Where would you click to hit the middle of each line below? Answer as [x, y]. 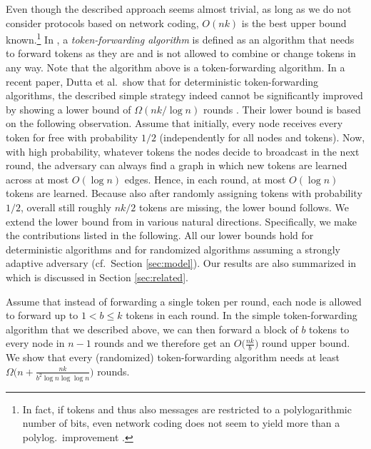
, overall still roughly [66, 207]
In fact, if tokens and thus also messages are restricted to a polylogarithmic [187, 409]
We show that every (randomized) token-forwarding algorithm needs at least [173, 357]
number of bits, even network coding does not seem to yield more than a [181, 423]
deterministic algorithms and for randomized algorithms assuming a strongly [173, 249]
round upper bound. [306, 343]
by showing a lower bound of [68, 109]
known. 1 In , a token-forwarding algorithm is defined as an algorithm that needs [180, 38]
